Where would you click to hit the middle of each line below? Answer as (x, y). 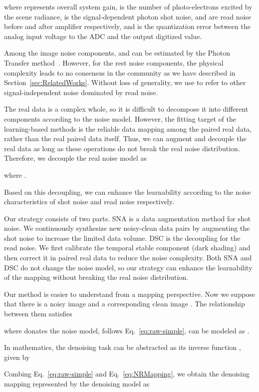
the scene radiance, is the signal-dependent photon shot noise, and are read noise (128, 16)
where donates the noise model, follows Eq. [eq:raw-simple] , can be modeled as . (127, 330)
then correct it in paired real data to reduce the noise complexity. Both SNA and (128, 258)
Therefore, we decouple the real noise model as (76, 158)
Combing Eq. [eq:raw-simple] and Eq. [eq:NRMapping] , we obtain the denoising (127, 374)
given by (17, 357)
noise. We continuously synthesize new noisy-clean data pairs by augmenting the (127, 228)
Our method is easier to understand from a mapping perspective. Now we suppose (130, 294)
